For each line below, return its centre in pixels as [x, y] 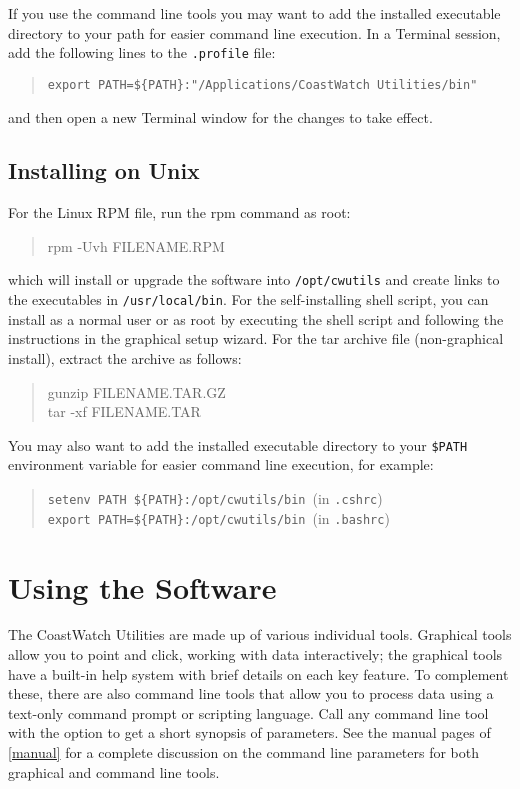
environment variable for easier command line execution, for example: [221, 464]
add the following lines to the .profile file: [142, 52]
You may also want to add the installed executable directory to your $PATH [238, 444]
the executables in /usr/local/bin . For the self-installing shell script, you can [248, 299]
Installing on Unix [104, 170]
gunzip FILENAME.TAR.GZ [136, 391]
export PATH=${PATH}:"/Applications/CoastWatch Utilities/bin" [262, 84]
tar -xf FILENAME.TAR [124, 411]
